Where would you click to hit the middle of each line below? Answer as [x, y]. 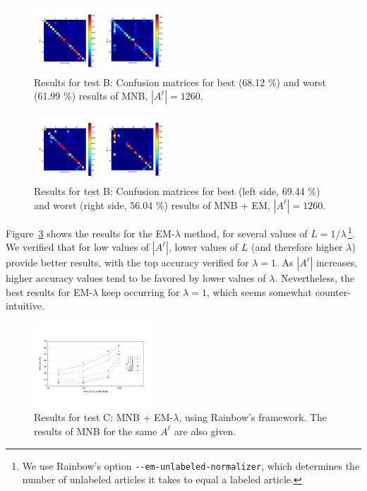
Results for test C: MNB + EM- [104, 417]
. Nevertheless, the [314, 278]
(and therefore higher [297, 247]
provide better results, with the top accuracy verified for [127, 262]
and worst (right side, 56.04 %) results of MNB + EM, [152, 205]
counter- [333, 291]
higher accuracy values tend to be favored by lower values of [136, 278]
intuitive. [25, 306]
